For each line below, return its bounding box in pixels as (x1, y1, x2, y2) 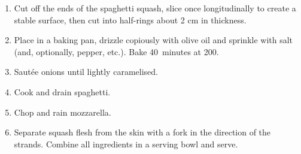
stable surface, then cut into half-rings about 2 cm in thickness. (14, 13, 247, 26)
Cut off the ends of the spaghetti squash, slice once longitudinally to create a (14, 2, 296, 14)
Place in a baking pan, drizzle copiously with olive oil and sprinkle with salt (14, 34, 293, 46)
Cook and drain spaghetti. (14, 85, 111, 98)
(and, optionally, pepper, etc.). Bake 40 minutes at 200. (14, 45, 219, 58)
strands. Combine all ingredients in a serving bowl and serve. (14, 137, 238, 150)
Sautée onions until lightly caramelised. (14, 65, 158, 78)
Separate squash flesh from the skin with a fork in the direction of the (14, 126, 271, 138)
